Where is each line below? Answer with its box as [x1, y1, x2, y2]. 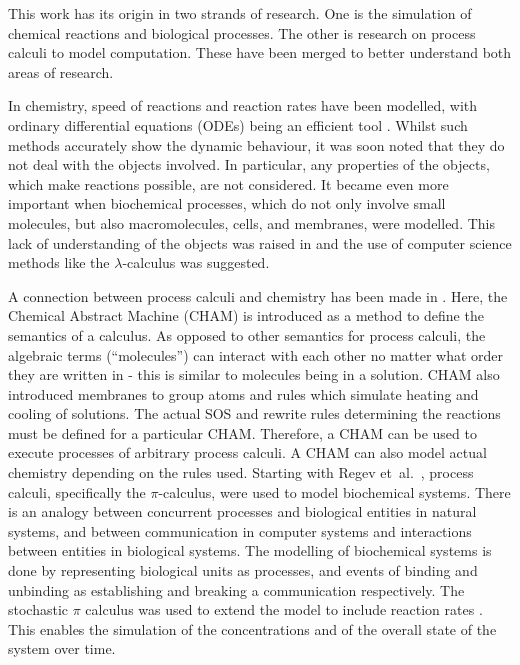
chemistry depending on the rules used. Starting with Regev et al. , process [8, 462, 474, 483]
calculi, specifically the [8, 481, 146, 502]
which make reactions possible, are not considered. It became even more [8, 173, 449, 194]
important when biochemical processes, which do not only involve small [8, 193, 446, 214]
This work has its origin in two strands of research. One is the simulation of [8, 3, 472, 23]
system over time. [8, 638, 116, 659]
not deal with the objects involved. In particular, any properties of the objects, [8, 154, 490, 175]
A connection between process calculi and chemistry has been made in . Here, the [8, 285, 508, 306]
